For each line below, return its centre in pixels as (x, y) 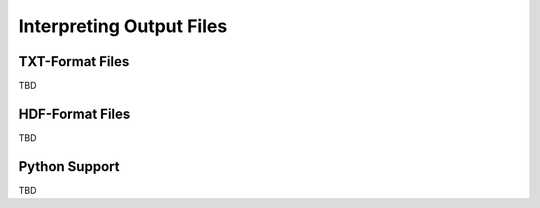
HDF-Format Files (74, 113)
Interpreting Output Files (123, 26)
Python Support (69, 166)
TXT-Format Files (74, 61)
